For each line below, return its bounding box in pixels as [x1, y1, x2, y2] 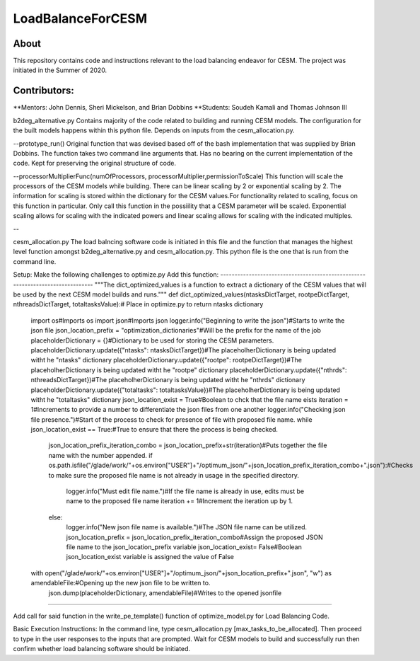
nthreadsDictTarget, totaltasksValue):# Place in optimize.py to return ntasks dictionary [13, 300, 264, 309]
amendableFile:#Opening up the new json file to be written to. [30, 579, 211, 587]
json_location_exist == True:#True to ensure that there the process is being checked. [30, 425, 279, 434]
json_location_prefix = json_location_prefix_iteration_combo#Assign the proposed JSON [66, 533, 323, 541]
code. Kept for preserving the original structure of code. [13, 159, 177, 168]
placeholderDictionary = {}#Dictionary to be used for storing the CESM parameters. [30, 336, 274, 345]
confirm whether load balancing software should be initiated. [13, 645, 191, 653]
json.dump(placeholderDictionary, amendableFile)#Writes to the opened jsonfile [48, 588, 282, 597]
